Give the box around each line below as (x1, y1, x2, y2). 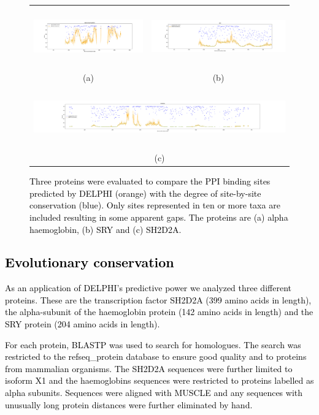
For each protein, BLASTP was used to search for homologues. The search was (5, 338, 301, 351)
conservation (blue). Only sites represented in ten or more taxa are (29, 199, 280, 211)
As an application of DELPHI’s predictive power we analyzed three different (5, 281, 291, 294)
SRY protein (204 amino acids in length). (5, 318, 160, 330)
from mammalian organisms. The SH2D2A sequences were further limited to (5, 362, 293, 375)
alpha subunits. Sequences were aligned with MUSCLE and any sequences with (5, 386, 303, 399)
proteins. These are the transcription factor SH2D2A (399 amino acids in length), (5, 293, 312, 306)
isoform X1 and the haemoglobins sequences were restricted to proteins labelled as (5, 374, 314, 387)
